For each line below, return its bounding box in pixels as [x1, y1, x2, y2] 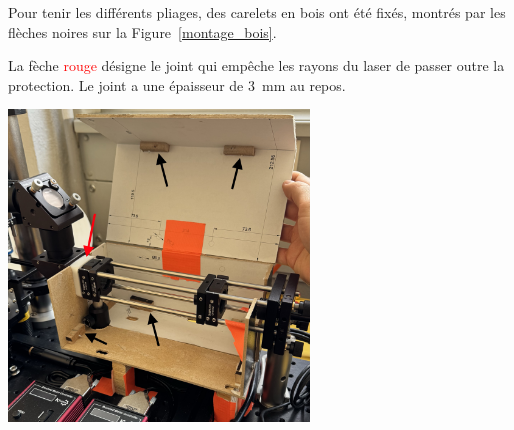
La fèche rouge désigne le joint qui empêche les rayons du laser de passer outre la [8, 55, 505, 76]
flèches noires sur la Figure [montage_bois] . [8, 21, 277, 42]
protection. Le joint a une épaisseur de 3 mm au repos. [8, 74, 346, 95]
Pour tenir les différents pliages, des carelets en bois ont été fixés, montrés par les [8, 2, 506, 22]
